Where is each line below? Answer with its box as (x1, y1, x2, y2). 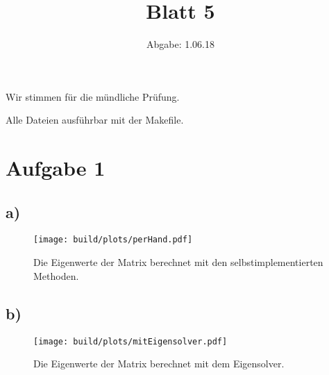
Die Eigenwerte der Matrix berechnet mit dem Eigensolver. (33, 356, 285, 371)
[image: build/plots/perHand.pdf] (33, 235, 193, 245)
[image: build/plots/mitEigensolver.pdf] (33, 336, 228, 347)
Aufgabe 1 (6, 153, 106, 182)
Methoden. (33, 268, 79, 283)
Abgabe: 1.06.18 (146, 37, 214, 51)
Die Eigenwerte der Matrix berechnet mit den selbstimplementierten (33, 255, 323, 269)
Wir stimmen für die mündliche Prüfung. (6, 89, 180, 103)
